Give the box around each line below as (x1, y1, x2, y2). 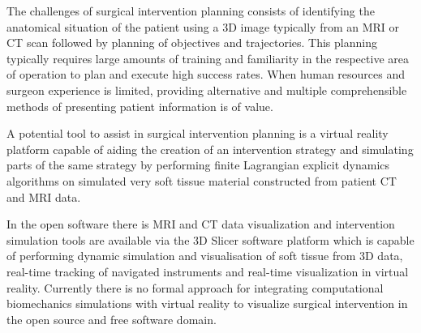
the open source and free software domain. (6, 310, 217, 327)
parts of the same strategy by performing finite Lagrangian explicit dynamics (6, 156, 390, 173)
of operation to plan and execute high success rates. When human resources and (6, 66, 405, 83)
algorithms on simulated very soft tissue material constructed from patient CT (6, 172, 397, 189)
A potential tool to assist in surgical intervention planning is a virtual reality (6, 125, 389, 142)
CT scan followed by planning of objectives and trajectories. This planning (6, 34, 377, 51)
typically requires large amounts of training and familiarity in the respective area (6, 49, 409, 66)
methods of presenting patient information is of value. (6, 97, 273, 114)
